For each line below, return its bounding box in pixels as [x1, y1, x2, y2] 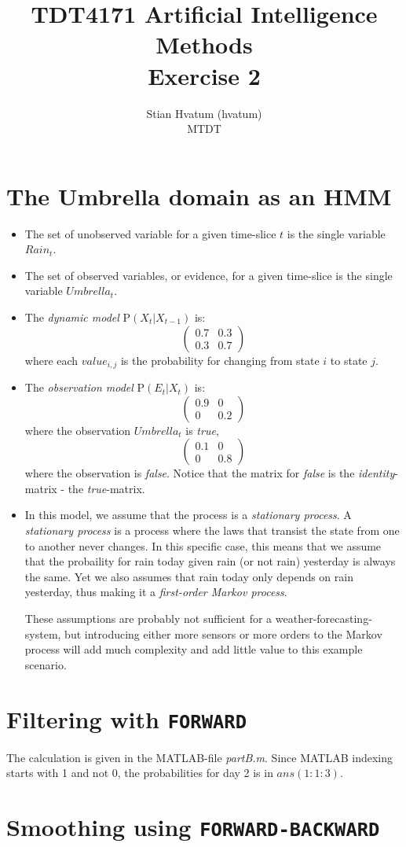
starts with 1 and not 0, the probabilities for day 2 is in [6, 764, 273, 781]
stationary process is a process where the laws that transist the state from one [24, 522, 400, 539]
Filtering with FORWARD [6, 702, 247, 735]
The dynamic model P [24, 309, 131, 325]
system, [24, 625, 61, 642]
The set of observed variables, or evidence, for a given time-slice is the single [24, 267, 393, 283]
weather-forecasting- [275, 609, 372, 626]
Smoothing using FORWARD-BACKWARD [6, 810, 380, 842]
